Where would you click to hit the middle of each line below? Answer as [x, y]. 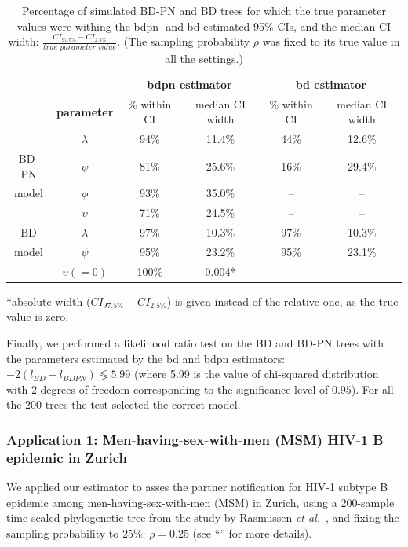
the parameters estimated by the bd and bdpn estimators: [146, 358]
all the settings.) [204, 59]
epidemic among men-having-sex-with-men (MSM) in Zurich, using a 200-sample [200, 502]
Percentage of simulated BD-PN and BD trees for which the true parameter [204, 10]
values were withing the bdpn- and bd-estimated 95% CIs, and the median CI [204, 26]
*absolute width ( [49, 301]
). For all [372, 389]
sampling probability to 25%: [76, 532]
